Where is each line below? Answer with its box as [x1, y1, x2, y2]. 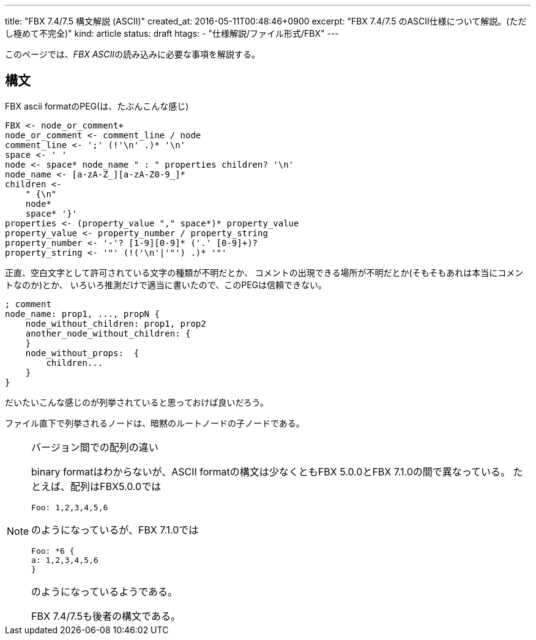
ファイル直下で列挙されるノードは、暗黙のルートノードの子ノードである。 [5, 417, 305, 428]
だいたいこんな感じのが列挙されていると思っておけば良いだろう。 [5, 396, 269, 407]
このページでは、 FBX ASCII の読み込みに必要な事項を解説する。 [5, 49, 261, 59]
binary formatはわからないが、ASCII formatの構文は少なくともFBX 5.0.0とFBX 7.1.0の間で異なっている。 [31, 465, 511, 478]
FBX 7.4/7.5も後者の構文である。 [31, 609, 181, 622]
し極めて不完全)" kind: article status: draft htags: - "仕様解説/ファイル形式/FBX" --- [5, 28, 339, 39]
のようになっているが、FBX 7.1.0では [31, 523, 199, 536]
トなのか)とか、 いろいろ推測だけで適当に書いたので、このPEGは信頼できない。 [5, 279, 327, 290]
